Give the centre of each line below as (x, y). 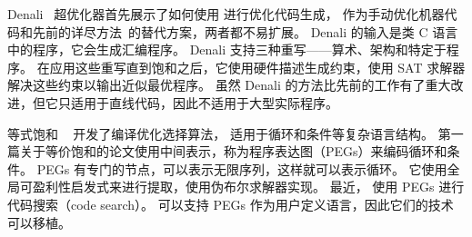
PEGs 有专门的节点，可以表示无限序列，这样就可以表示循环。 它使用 (242, 168)
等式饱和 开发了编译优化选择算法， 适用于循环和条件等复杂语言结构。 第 (229, 133)
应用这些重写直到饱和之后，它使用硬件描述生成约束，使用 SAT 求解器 (257, 67)
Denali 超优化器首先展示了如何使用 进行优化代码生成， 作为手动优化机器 (226, 14)
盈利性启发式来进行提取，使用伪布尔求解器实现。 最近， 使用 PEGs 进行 (248, 187)
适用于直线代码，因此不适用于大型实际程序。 (204, 102)
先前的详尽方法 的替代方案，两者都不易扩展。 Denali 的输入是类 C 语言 (245, 31)
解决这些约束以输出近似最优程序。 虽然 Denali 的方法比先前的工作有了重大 (229, 85)
